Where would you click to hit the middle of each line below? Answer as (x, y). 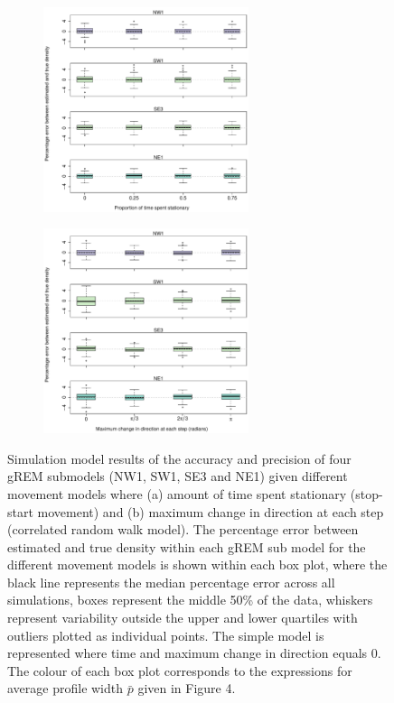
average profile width (66, 688)
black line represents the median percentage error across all (171, 582)
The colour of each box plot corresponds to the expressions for (180, 670)
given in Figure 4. (187, 688)
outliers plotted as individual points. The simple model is (166, 635)
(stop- (366, 493)
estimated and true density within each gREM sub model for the (187, 546)
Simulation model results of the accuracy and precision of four (179, 458)
